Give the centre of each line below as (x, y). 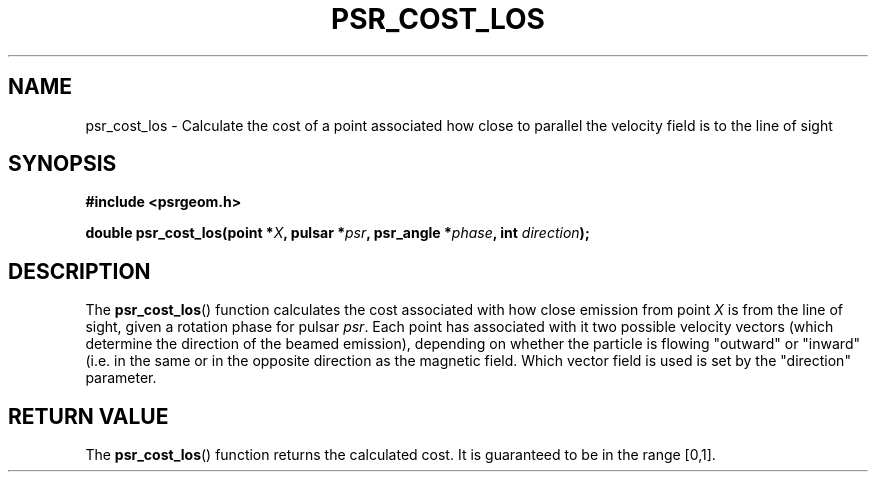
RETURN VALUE (88, 416)
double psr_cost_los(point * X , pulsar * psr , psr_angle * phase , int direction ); (337, 233)
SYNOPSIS (62, 164)
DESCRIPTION (79, 271)
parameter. (121, 378)
